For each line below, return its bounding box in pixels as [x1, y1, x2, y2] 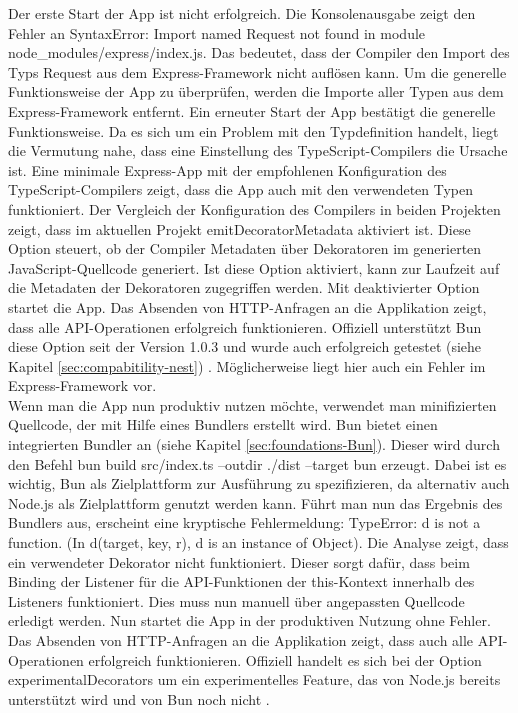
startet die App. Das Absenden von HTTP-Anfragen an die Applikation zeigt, [8, 296, 487, 317]
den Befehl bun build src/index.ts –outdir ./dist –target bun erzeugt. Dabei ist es [8, 453, 507, 474]
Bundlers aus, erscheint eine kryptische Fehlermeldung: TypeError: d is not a [8, 512, 481, 533]
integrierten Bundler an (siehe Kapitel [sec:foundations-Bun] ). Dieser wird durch [8, 434, 500, 455]
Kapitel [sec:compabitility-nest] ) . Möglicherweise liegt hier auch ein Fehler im [8, 355, 486, 376]
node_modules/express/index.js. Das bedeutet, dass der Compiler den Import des [8, 42, 510, 63]
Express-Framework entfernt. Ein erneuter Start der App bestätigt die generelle [8, 100, 496, 121]
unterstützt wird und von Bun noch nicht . [8, 688, 270, 709]
